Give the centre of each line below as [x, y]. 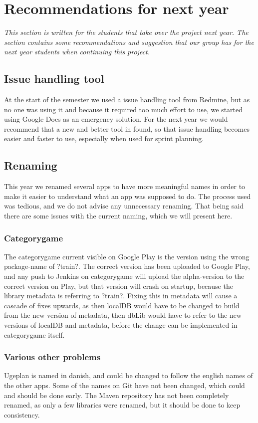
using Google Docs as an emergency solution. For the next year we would [116, 119]
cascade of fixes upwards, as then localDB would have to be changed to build [122, 305]
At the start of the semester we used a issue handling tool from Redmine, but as [127, 100]
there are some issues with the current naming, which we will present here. [118, 216]
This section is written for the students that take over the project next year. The [126, 32]
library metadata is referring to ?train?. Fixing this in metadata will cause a [121, 296]
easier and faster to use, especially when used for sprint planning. [104, 138]
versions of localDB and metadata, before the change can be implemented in [121, 325]
